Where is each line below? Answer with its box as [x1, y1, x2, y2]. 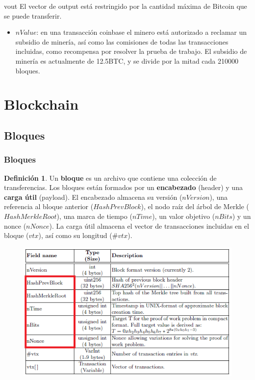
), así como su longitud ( [38, 230, 112, 240]
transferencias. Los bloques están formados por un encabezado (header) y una [4, 182, 243, 192]
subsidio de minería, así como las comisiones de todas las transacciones [15, 36, 229, 47]
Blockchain [4, 94, 79, 114]
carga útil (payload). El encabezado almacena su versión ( [4, 191, 182, 202]
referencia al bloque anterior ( [4, 201, 94, 212]
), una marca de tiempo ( [56, 211, 132, 221]
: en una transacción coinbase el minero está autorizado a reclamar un [36, 27, 247, 37]
